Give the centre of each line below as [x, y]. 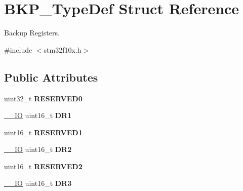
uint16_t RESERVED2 [43, 166]
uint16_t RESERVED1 [43, 132]
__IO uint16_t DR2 [38, 149]
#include [18, 49]
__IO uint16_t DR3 [38, 183]
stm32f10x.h [63, 49]
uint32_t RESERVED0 [43, 98]
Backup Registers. [32, 33]
